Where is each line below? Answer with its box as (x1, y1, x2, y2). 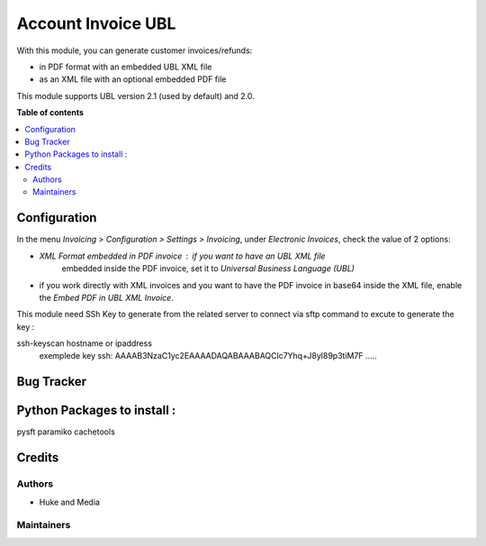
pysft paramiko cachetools (16, 426, 116, 437)
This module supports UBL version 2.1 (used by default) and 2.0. (16, 90, 256, 101)
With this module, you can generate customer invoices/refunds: (16, 45, 253, 56)
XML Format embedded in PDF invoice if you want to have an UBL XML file (39, 250, 326, 261)
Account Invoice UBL (16, 14, 176, 33)
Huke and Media (39, 496, 101, 507)
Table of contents (16, 107, 85, 118)
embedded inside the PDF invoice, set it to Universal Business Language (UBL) (61, 263, 355, 274)
